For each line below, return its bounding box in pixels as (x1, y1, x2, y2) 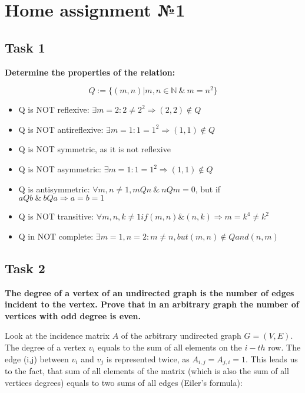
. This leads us (245, 352, 298, 365)
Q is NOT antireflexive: (18, 123, 104, 135)
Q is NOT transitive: (18, 210, 94, 222)
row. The (268, 340, 301, 353)
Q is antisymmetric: (18, 182, 90, 195)
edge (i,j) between (5, 352, 69, 365)
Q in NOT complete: (18, 230, 94, 242)
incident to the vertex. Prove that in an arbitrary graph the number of (5, 298, 299, 310)
